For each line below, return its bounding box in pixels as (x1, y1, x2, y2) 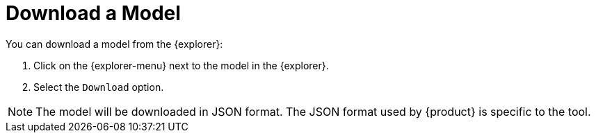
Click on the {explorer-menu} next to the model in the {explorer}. (33, 59, 329, 71)
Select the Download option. (33, 80, 164, 93)
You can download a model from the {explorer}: (6, 37, 223, 50)
